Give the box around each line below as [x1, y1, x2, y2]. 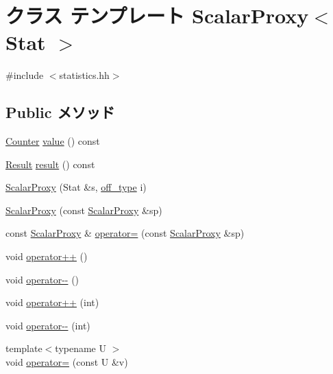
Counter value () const [5, 134, 100, 148]
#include [5, 68, 44, 82]
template [5, 341, 42, 355]
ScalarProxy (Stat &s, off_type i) [5, 180, 147, 194]
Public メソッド [5, 102, 115, 123]
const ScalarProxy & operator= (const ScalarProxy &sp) [5, 226, 245, 240]
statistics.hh [59, 68, 110, 82]
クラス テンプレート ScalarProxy [5, 1, 309, 30]
